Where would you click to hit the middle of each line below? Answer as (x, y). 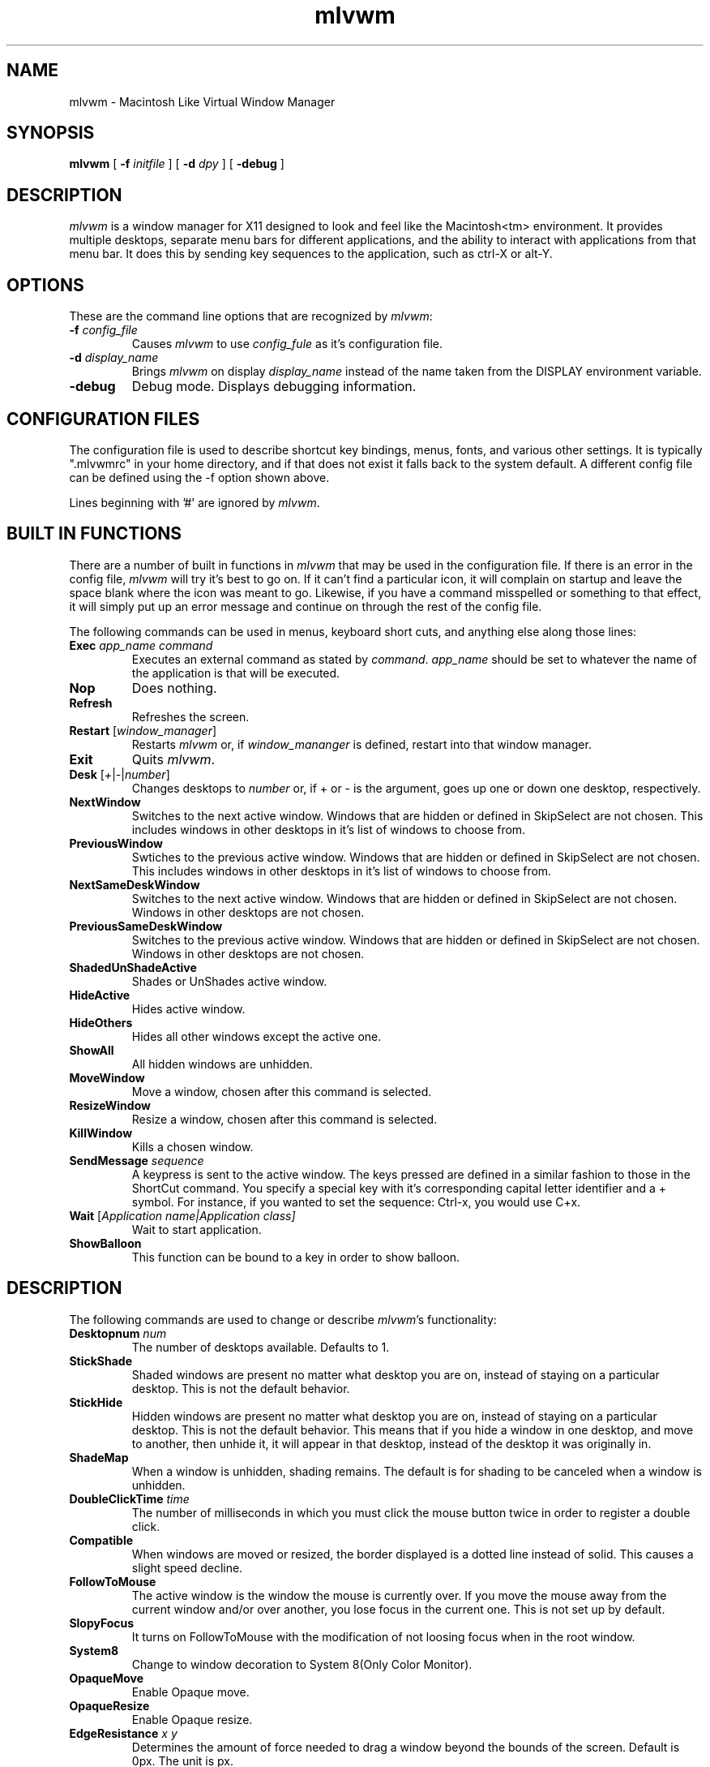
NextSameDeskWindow (135, 884)
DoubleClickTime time (129, 1498)
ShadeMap (99, 1457)
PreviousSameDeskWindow (146, 926)
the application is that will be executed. (236, 673)
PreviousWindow (116, 843)
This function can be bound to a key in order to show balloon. (296, 1257)
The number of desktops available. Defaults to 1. (261, 1347)
